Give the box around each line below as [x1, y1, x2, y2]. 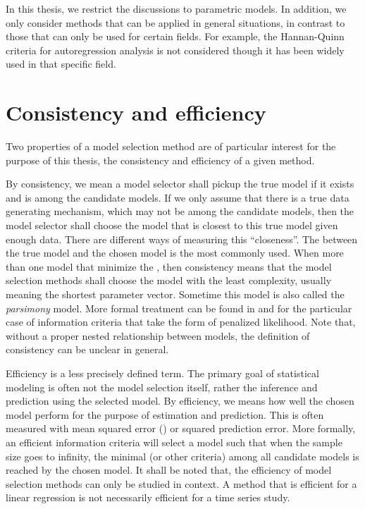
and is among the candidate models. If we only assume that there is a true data [6, 190, 349, 204]
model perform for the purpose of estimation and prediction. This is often [6, 407, 324, 422]
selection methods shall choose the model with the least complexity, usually [6, 273, 332, 288]
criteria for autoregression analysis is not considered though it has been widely [6, 42, 345, 57]
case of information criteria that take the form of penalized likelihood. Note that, [6, 314, 356, 329]
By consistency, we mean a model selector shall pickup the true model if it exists [6, 176, 354, 191]
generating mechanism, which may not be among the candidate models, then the [6, 204, 354, 219]
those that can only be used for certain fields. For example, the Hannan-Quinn [6, 29, 345, 44]
